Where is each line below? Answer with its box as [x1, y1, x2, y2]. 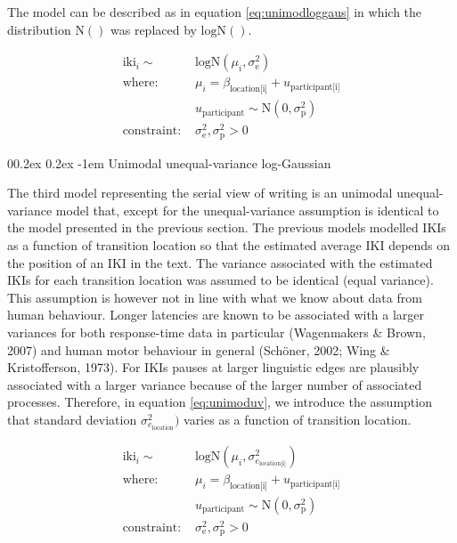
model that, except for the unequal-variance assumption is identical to [55, 200, 439, 219]
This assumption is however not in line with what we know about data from [7, 288, 422, 306]
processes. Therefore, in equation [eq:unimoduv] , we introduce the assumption [7, 393, 432, 411]
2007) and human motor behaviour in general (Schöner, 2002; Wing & [7, 340, 390, 359]
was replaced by [110, 20, 197, 38]
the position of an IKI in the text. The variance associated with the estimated [7, 253, 433, 271]
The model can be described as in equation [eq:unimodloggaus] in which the [7, 3, 422, 20]
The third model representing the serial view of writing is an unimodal [7, 183, 393, 202]
